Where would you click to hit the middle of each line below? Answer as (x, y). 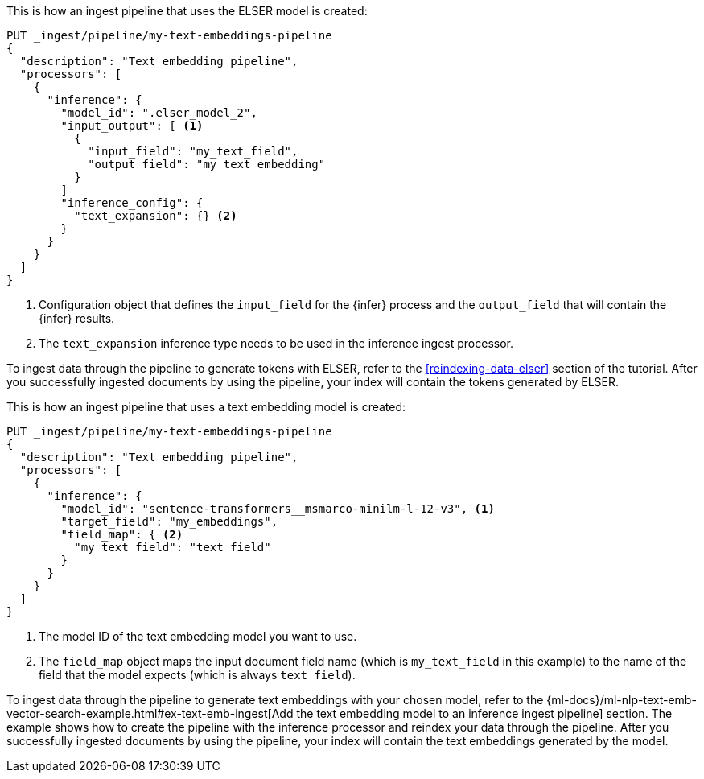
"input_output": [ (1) (132, 126)
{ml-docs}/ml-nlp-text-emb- (622, 700)
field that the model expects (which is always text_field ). (197, 675)
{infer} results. (77, 318)
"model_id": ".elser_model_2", (159, 113)
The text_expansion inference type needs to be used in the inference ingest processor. (276, 343)
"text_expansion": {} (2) (156, 216)
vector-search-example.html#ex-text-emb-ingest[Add (150, 713)
